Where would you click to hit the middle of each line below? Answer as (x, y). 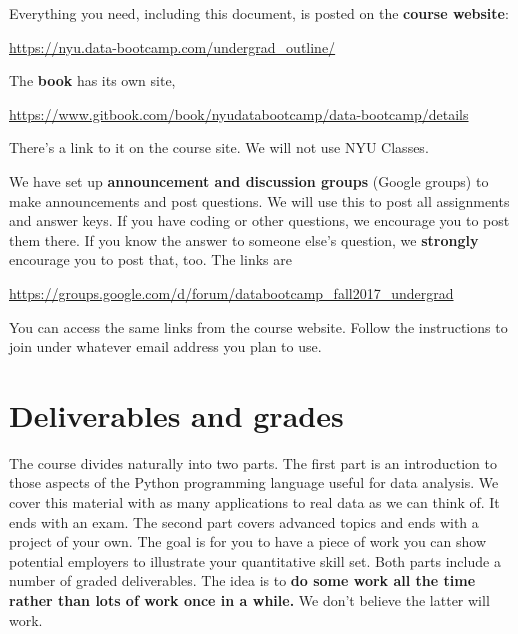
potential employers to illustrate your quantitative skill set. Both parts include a (255, 560)
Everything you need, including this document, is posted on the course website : (259, 13)
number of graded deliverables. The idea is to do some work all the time (242, 580)
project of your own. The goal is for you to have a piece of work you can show (248, 541)
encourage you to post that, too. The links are (150, 259)
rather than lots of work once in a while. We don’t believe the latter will (249, 600)
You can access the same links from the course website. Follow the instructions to (258, 326)
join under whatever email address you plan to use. (165, 346)
